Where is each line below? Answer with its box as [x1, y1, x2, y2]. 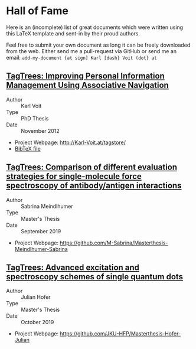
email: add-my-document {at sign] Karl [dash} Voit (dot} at [6, 54, 158, 61]
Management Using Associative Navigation [6, 80, 169, 90]
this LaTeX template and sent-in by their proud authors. [6, 30, 141, 37]
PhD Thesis [21, 115, 49, 122]
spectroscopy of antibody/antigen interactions [6, 181, 182, 191]
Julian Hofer [21, 293, 51, 301]
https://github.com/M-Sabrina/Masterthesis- [60, 239, 168, 246]
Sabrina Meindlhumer [21, 203, 73, 210]
